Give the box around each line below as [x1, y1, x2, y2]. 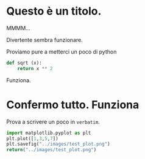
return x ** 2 [17, 65, 53, 71]
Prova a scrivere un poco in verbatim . [6, 118, 101, 125]
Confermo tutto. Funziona [6, 97, 140, 111]
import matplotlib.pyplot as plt [6, 130, 91, 136]
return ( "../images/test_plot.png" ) [6, 147, 97, 153]
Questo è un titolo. [6, 4, 102, 18]
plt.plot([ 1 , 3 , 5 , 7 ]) [6, 135, 59, 141]
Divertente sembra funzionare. [6, 36, 83, 43]
